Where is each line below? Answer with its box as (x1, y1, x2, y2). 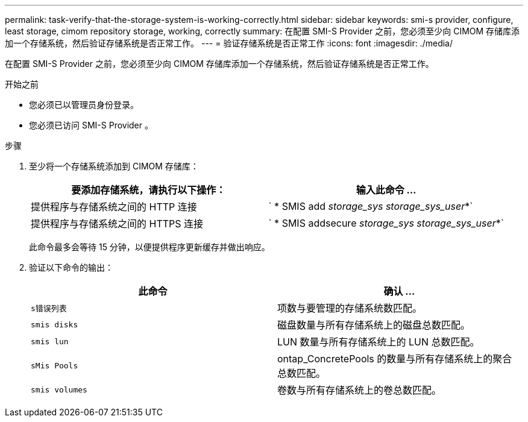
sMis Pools (31, 361, 78, 370)
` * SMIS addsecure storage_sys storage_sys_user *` (268, 217, 504, 229)
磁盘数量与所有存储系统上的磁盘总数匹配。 (277, 319, 471, 331)
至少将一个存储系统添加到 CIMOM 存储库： (29, 161, 199, 171)
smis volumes (31, 385, 87, 394)
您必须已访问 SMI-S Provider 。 (29, 120, 153, 130)
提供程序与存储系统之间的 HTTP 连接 (31, 201, 197, 213)
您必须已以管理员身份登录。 (29, 99, 139, 110)
